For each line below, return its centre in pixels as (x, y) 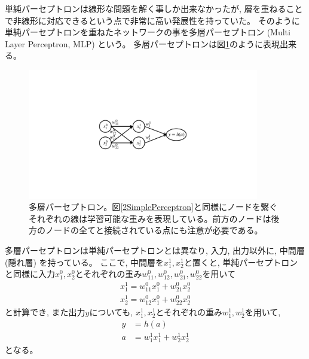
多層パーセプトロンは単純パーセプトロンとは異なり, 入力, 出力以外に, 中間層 (155, 250)
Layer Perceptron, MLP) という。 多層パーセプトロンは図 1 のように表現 (143, 43)
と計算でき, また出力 (45, 312)
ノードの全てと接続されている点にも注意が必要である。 (154, 230)
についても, (111, 312)
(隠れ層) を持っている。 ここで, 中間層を (85, 262)
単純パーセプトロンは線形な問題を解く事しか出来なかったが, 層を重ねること (154, 8)
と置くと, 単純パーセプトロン (241, 262)
